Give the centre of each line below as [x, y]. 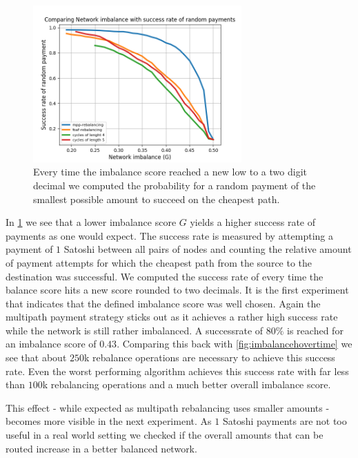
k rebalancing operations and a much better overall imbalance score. [187, 384]
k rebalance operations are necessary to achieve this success [210, 357]
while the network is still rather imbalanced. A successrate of [135, 330]
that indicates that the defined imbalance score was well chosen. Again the [163, 303]
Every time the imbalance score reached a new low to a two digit [170, 172]
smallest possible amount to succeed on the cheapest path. [157, 199]
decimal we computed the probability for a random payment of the [175, 185]
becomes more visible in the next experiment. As [109, 421]
